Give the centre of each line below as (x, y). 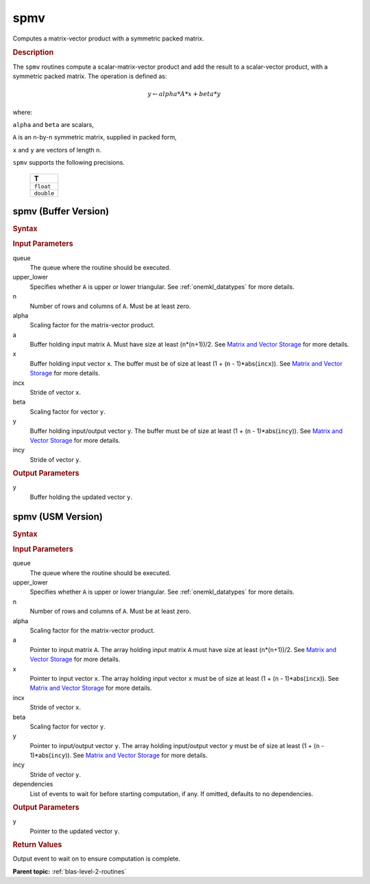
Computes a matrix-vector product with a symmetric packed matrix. (109, 38)
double (44, 193)
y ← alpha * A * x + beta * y (184, 94)
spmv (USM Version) (58, 516)
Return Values (37, 845)
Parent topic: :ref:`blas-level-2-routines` (70, 871)
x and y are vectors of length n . (57, 150)
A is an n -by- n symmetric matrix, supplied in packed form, (95, 137)
